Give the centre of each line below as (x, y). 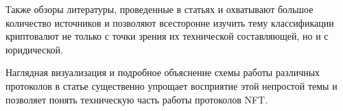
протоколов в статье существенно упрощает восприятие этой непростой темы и (171, 85)
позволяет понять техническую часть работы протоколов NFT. (137, 99)
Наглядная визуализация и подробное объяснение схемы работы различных (163, 72)
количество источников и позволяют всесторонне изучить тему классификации (170, 22)
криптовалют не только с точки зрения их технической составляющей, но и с (167, 36)
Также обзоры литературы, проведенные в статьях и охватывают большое (159, 9)
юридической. (34, 49)
